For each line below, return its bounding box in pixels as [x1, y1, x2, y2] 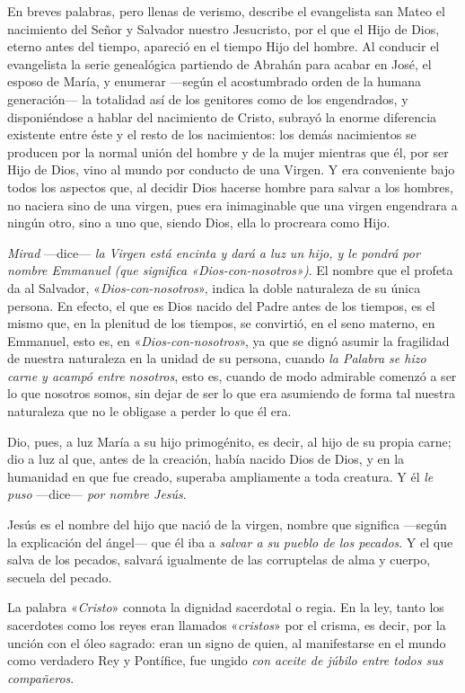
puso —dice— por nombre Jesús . [7, 484, 187, 503]
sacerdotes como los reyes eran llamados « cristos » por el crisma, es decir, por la [7, 616, 446, 634]
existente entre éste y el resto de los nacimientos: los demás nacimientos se [7, 125, 417, 144]
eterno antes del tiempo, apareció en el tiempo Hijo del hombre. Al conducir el [7, 37, 440, 56]
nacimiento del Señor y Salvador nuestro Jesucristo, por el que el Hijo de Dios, [7, 19, 440, 38]
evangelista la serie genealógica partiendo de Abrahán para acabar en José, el [7, 54, 432, 73]
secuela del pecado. [7, 567, 112, 586]
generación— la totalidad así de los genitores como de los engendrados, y [7, 89, 408, 108]
